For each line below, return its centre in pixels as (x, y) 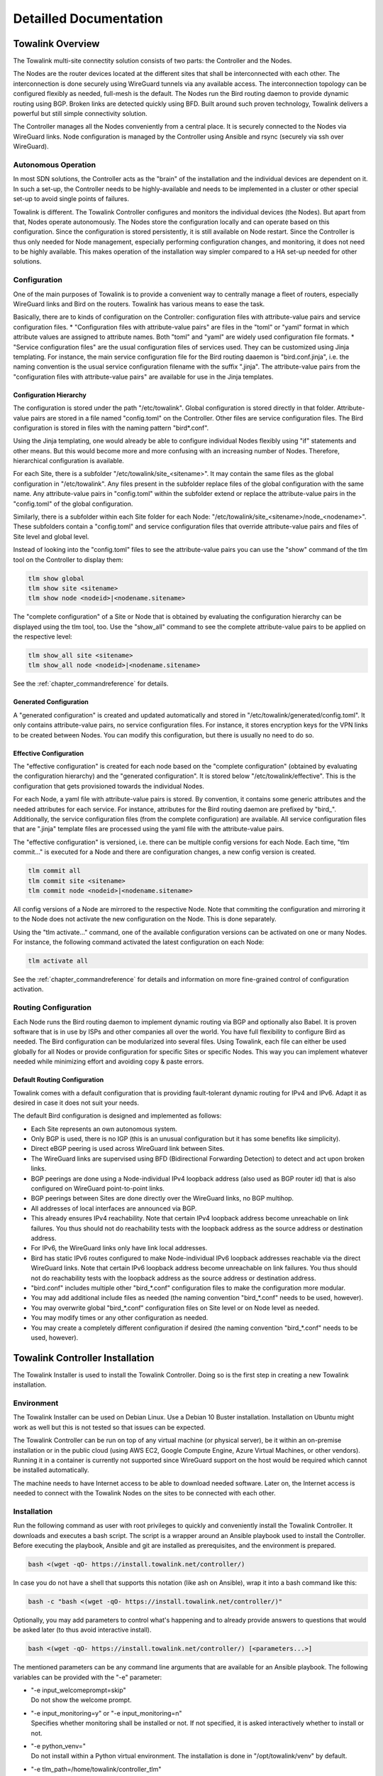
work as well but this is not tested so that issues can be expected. (109, 1427)
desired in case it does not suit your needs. (76, 1103)
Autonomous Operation (54, 165)
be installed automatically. (51, 1470)
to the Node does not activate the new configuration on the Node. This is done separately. (145, 919)
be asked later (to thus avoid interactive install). (82, 1630)
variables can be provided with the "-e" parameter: (88, 1677)
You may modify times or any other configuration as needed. (120, 1318)
